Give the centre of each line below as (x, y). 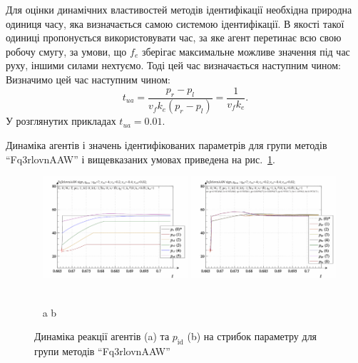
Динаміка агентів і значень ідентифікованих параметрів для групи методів (167, 145)
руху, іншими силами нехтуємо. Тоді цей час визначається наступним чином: (173, 65)
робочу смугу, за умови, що (66, 51)
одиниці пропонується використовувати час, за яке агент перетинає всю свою (174, 37)
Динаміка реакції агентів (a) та (102, 336)
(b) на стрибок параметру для (252, 336)
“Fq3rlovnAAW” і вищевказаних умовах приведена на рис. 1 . (140, 159)
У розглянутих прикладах (61, 121)
